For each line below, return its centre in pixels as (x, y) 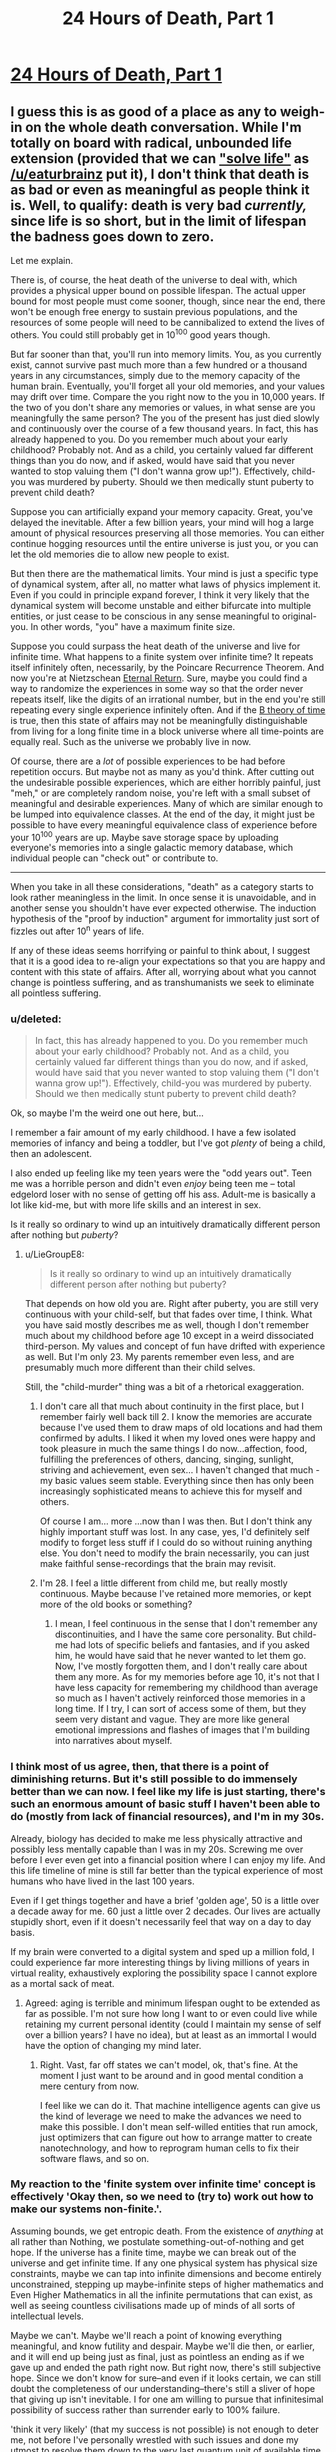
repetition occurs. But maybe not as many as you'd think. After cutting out (162, 771)
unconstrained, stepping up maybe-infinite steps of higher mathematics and (167, 2284)
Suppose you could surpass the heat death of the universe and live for (155, 646)
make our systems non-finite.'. (86, 2209)
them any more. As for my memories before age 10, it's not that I (187, 1677)
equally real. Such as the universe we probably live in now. (131, 741)
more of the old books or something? (116, 1604)
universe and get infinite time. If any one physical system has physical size (164, 2263)
